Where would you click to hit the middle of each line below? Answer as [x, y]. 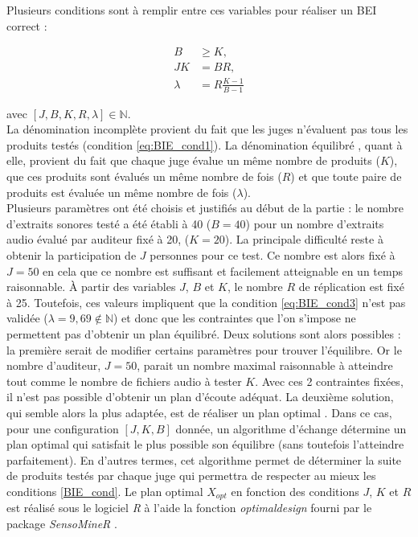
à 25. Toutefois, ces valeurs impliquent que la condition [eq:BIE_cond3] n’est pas [206, 302]
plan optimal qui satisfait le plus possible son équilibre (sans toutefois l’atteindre [205, 444]
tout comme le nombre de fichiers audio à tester [124, 381]
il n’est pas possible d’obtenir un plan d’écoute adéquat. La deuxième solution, [200, 397]
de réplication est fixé [351, 287]
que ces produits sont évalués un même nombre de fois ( [144, 176]
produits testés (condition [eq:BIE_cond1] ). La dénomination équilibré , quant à [205, 144]
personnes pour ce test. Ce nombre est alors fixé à [273, 254]
